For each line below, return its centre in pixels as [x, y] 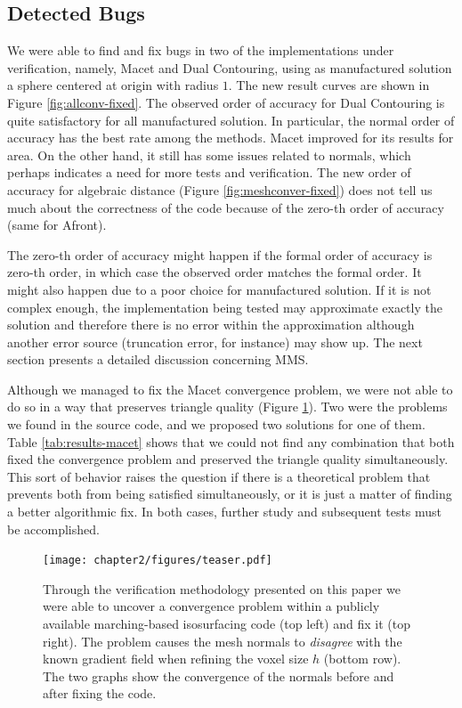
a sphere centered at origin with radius [113, 85]
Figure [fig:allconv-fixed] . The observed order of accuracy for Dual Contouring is [226, 102]
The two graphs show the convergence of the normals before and [219, 675]
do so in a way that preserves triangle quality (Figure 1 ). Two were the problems [227, 407]
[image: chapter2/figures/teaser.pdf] [158, 561]
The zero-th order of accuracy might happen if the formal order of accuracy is [220, 254]
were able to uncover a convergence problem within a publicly [211, 606]
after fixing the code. [100, 693]
